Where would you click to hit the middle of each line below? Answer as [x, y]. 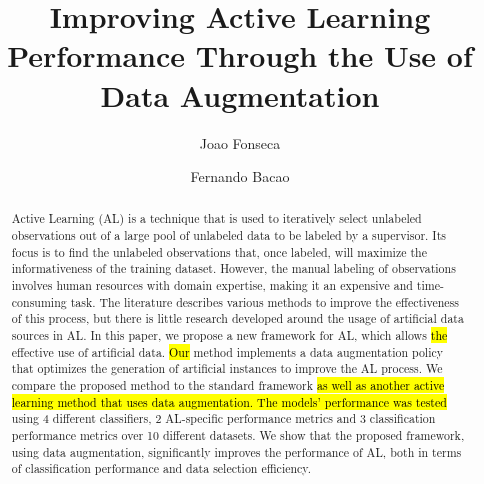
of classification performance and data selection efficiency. [161, 468]
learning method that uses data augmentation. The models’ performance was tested [229, 401]
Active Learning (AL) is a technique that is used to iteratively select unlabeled [216, 218]
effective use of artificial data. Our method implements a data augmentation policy [227, 351]
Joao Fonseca [240, 142]
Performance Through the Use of [240, 55]
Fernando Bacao [240, 176]
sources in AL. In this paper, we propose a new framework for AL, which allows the [229, 335]
